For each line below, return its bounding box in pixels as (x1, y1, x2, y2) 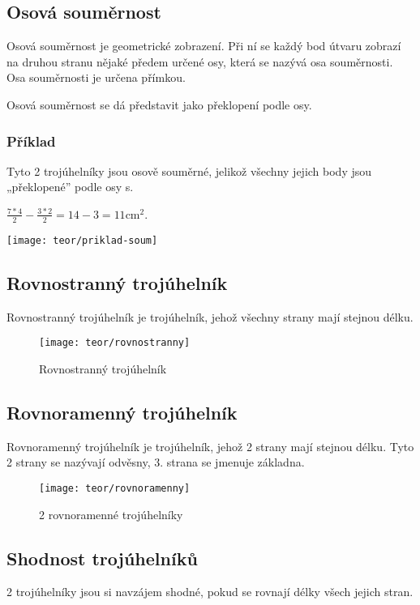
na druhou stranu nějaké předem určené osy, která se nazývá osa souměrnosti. (6, 53, 393, 70)
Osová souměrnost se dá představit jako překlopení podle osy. (6, 96, 312, 113)
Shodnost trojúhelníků (6, 545, 198, 570)
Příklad (6, 130, 56, 151)
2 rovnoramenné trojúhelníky (39, 505, 183, 522)
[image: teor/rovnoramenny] (39, 482, 191, 494)
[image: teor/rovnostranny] (39, 337, 191, 349)
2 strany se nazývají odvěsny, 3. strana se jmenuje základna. (6, 454, 305, 471)
